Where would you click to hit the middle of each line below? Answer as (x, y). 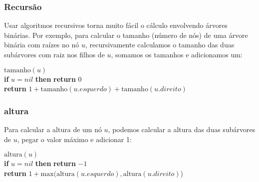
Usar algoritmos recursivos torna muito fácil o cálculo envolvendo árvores (116, 25)
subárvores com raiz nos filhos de (54, 54)
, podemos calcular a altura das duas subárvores (182, 129)
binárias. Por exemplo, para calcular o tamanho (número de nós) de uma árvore (126, 35)
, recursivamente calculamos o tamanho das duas (160, 45)
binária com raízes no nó (42, 45)
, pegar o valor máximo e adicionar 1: (74, 139)
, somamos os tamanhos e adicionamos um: (177, 54)
